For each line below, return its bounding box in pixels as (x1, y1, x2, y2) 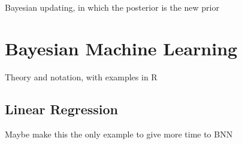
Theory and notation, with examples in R (5, 70, 158, 83)
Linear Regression (5, 99, 118, 118)
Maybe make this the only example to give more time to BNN (5, 127, 233, 140)
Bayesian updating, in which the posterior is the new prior (5, 1, 219, 13)
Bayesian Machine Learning (5, 36, 238, 60)
